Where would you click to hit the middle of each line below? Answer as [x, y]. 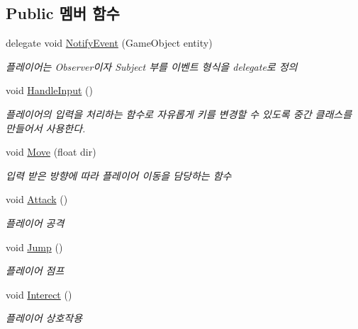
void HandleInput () [49, 90]
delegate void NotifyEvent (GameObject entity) [109, 43]
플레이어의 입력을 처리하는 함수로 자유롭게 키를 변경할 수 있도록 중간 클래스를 [179, 114]
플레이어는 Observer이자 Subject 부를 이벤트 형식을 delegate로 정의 [152, 66]
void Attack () [37, 199]
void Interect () [39, 294]
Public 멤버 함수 [63, 13]
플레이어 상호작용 [44, 318]
